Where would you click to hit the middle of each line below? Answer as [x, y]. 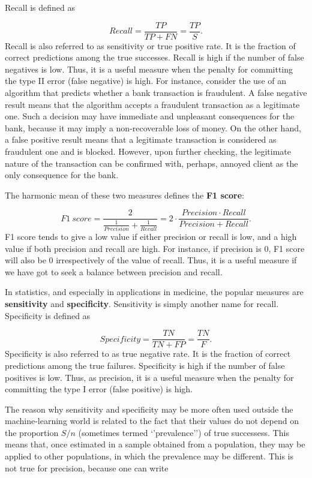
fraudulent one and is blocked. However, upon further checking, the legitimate [148, 151]
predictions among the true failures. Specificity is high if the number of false [145, 365]
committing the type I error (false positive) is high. [99, 389]
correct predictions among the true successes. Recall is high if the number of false [154, 57]
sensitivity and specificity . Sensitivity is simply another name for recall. [142, 304]
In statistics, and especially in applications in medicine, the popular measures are [154, 292]
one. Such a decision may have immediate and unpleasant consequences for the [150, 116]
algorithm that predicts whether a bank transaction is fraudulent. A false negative [156, 93]
